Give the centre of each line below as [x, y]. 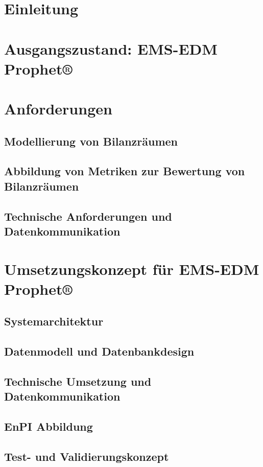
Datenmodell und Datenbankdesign [99, 351]
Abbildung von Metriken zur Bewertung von [125, 171]
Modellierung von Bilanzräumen [91, 141]
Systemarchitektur [54, 321]
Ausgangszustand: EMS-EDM [111, 48]
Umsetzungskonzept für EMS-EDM [132, 268]
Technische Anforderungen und [88, 216]
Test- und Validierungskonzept [87, 456]
